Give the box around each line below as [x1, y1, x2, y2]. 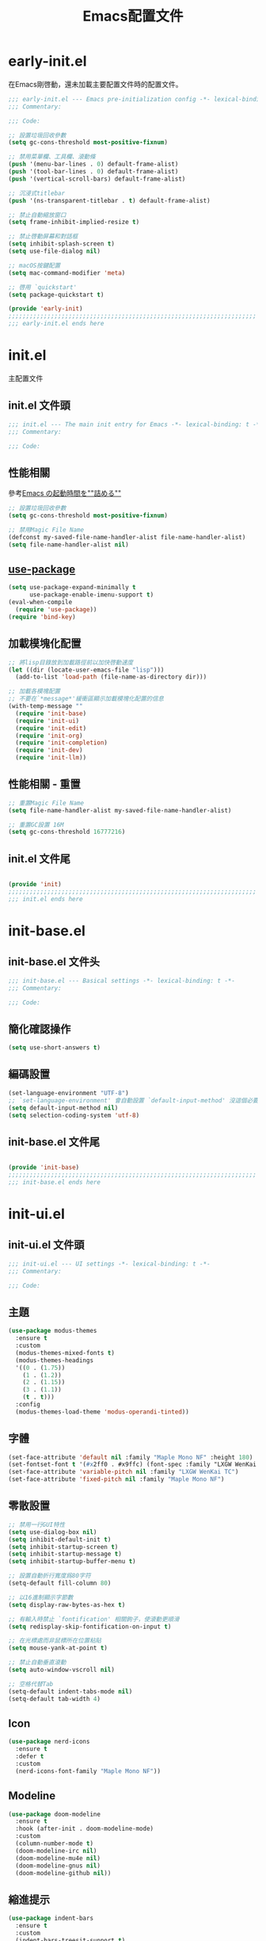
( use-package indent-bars [8, 1914, 93, 1923]
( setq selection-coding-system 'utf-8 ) [8, 1111, 140, 1119]
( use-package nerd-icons [8, 1737, 90, 1746]
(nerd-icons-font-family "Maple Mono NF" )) [15, 1767, 161, 1775]
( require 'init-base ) [15, 710, 87, 717]
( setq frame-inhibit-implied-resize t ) [8, 219, 140, 226]
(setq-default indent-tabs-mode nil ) [8, 1688, 133, 1696]
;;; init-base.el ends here [8, 1178, 101, 1186]
